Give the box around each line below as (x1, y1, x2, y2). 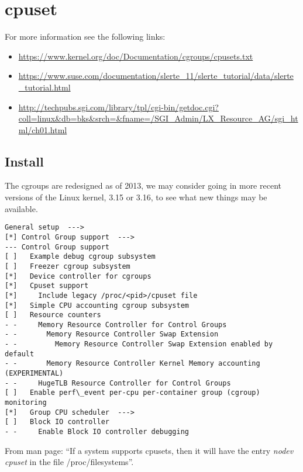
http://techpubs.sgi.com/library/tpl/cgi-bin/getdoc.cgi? (18, 100, 219, 113)
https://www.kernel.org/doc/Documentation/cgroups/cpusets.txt (18, 50, 253, 62)
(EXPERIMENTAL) (5, 369, 64, 378)
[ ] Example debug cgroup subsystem (5, 252, 156, 261)
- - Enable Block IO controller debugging (5, 428, 189, 436)
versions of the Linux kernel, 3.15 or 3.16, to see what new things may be (5, 191, 267, 203)
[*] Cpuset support (5, 282, 89, 290)
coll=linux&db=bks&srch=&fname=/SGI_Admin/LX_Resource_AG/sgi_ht (18, 112, 298, 124)
